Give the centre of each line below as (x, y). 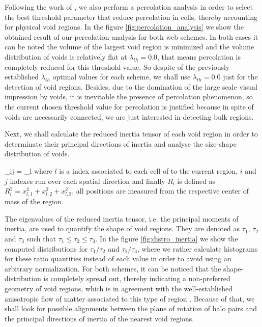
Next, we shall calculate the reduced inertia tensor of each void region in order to (131, 134)
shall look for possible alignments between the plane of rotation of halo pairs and (131, 308)
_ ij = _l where (28, 170)
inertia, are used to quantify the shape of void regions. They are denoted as (122, 228)
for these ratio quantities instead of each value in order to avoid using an (118, 258)
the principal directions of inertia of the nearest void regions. (99, 318)
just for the (240, 77)
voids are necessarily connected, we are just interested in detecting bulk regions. (129, 116)
